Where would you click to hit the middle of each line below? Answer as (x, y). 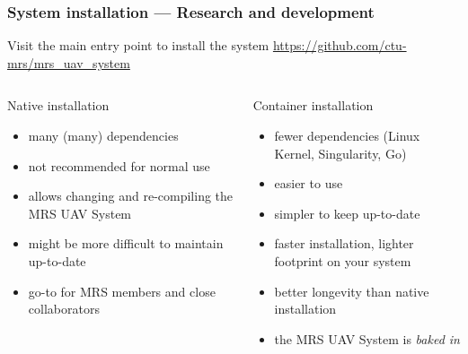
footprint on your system (343, 260)
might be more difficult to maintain (126, 243)
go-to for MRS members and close (122, 291)
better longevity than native (352, 291)
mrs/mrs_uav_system (69, 62)
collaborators (64, 309)
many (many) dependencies (103, 135)
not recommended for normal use (119, 165)
